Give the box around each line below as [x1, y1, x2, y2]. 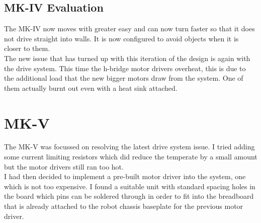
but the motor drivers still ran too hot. [4, 161, 124, 172]
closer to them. [4, 43, 50, 53]
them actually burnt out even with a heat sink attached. [4, 82, 178, 93]
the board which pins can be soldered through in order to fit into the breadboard [4, 191, 254, 201]
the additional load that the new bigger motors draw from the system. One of [4, 73, 243, 83]
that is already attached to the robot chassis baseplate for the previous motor [4, 201, 243, 211]
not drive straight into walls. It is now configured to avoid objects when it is [4, 33, 239, 43]
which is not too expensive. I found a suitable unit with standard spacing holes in [4, 181, 255, 191]
